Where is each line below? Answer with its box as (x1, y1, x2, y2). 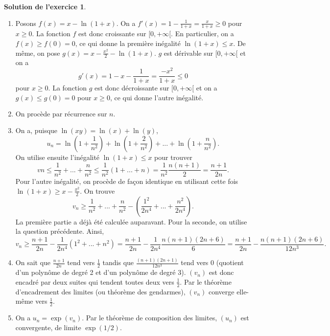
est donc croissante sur (78, 28, 146, 39)
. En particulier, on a (171, 28, 234, 39)
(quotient (216, 257, 244, 268)
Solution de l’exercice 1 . (4, 1, 86, 11)
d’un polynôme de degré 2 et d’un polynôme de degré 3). (15, 267, 186, 277)
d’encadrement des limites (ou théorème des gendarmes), (15, 286, 186, 296)
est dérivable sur (164, 47, 213, 58)
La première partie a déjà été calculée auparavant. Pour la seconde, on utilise (15, 216, 247, 226)
